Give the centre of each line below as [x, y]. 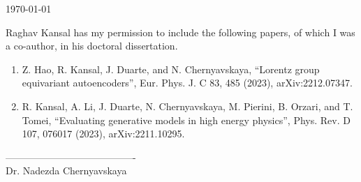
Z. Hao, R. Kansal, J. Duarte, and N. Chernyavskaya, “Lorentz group [171, 69]
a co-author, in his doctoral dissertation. [92, 46]
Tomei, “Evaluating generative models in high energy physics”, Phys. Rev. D [186, 120]
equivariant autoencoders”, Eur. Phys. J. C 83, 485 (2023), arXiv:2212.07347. [187, 83]
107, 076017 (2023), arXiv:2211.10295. [103, 134]
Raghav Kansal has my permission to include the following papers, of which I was [180, 32]
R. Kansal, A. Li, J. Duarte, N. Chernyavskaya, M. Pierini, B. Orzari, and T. [187, 106]
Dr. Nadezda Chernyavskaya [66, 170]
